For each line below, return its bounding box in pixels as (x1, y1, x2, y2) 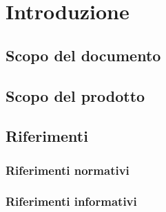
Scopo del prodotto (6, 85, 145, 106)
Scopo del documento (6, 44, 161, 65)
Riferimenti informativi (6, 193, 137, 210)
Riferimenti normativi (6, 161, 129, 178)
